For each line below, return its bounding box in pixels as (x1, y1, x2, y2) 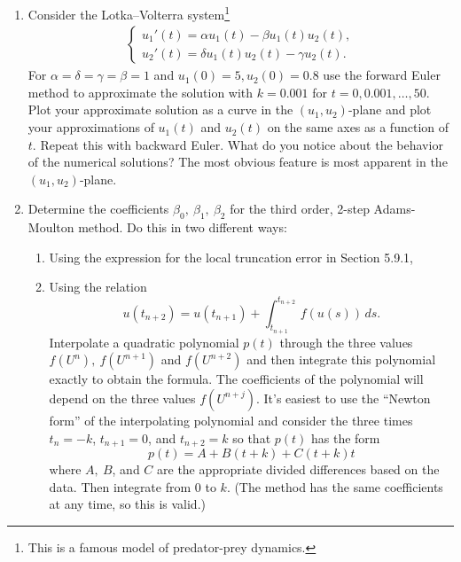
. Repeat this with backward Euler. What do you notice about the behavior (32, 135, 443, 153)
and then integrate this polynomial (246, 350, 436, 369)
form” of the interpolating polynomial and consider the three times (49, 410, 413, 429)
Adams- (373, 199, 416, 218)
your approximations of (27, 118, 154, 137)
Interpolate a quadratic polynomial (49, 332, 239, 351)
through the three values (279, 332, 413, 351)
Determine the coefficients (27, 199, 169, 218)
